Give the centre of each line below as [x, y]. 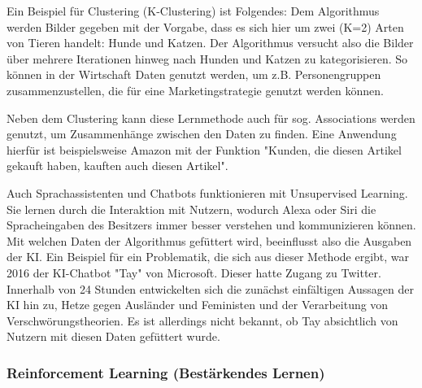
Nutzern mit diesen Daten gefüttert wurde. [113, 336]
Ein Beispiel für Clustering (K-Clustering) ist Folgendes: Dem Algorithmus [193, 11]
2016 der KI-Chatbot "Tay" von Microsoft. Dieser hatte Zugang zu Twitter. [194, 272]
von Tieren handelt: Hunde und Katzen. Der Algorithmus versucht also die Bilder [210, 43]
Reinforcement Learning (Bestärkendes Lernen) [166, 372]
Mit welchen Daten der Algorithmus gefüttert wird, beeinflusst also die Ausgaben [209, 240]
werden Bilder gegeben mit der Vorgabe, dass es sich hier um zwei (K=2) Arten [205, 26]
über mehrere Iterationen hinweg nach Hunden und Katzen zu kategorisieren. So [207, 58]
